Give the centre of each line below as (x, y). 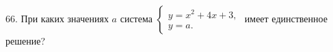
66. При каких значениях (57, 18)
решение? (26, 41)
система (136, 18)
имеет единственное (286, 18)
